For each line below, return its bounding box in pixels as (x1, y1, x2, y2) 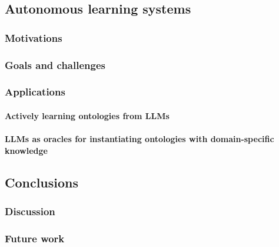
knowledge (5, 144, 48, 156)
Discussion (5, 203, 55, 218)
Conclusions (5, 173, 79, 191)
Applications (5, 84, 65, 99)
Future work (5, 230, 65, 245)
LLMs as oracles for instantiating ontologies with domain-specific (5, 133, 274, 145)
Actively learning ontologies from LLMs (5, 109, 170, 121)
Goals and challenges (5, 57, 105, 72)
